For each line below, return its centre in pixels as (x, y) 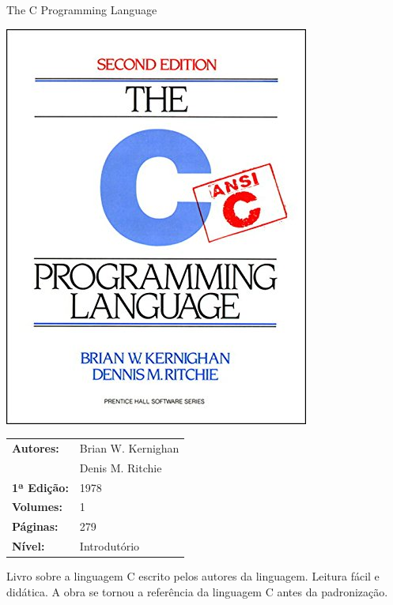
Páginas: (35, 526)
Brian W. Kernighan (129, 447)
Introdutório (110, 546)
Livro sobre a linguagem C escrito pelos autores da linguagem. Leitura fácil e (193, 576)
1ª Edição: (40, 487)
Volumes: (37, 507)
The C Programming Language (82, 9)
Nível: (28, 546)
